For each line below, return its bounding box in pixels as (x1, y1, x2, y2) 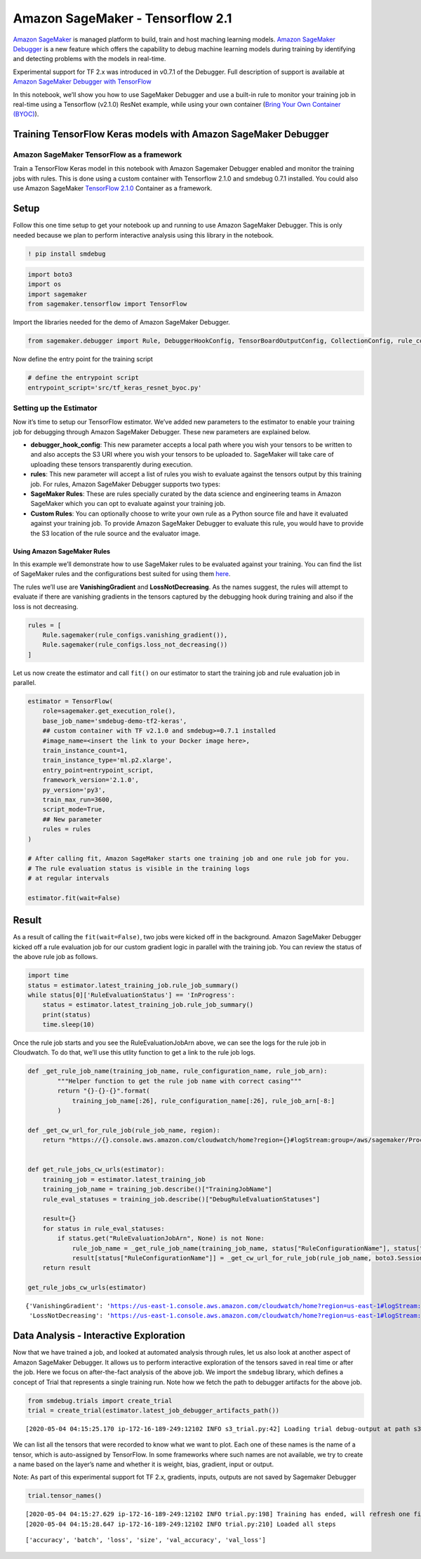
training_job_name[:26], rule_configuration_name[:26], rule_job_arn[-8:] (72, 1097, 335, 1104)
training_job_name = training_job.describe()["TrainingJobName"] (42, 1185, 272, 1194)
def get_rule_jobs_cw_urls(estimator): (27, 1166, 165, 1173)
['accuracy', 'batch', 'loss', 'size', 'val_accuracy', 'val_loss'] (25, 1536, 266, 1544)
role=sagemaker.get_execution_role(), (42, 707, 176, 715)
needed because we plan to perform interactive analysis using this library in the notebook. (13, 230, 274, 239)
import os (27, 280, 62, 288)
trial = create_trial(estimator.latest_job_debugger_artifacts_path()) (27, 1406, 280, 1414)
